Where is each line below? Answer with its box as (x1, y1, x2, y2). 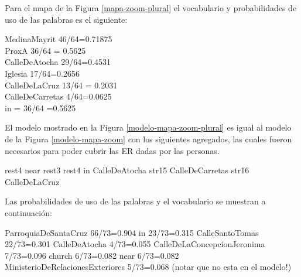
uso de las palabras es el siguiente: (5, 13, 128, 25)
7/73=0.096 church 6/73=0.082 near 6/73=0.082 (5, 249, 179, 261)
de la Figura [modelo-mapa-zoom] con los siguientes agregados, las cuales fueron (5, 132, 292, 145)
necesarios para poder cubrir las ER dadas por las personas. (5, 144, 220, 156)
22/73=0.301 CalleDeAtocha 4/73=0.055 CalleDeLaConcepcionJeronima (5, 238, 265, 250)
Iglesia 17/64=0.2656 (5, 67, 80, 79)
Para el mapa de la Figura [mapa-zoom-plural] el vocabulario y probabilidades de (5, 2, 297, 13)
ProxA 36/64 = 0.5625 (5, 44, 86, 56)
